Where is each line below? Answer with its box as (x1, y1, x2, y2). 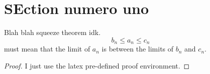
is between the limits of (101, 43, 174, 54)
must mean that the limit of (4, 43, 90, 54)
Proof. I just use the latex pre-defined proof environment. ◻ (4, 60, 190, 70)
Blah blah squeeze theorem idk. (4, 27, 101, 37)
